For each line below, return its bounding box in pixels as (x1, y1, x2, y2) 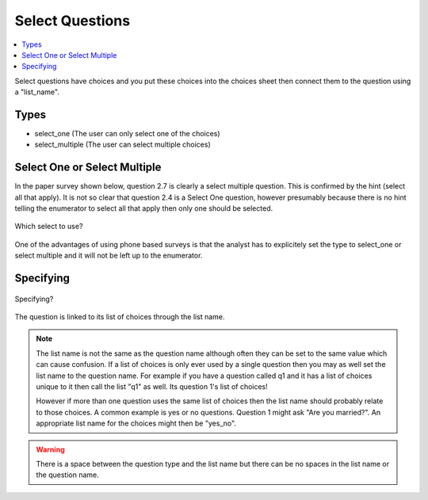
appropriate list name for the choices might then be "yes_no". (36, 418, 237, 428)
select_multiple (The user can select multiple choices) (34, 139, 211, 150)
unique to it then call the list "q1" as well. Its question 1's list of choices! (36, 382, 269, 391)
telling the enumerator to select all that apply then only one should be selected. (14, 204, 273, 213)
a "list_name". (14, 87, 59, 97)
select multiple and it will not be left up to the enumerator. (14, 250, 203, 261)
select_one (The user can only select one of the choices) (34, 129, 221, 139)
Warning (36, 445, 65, 454)
